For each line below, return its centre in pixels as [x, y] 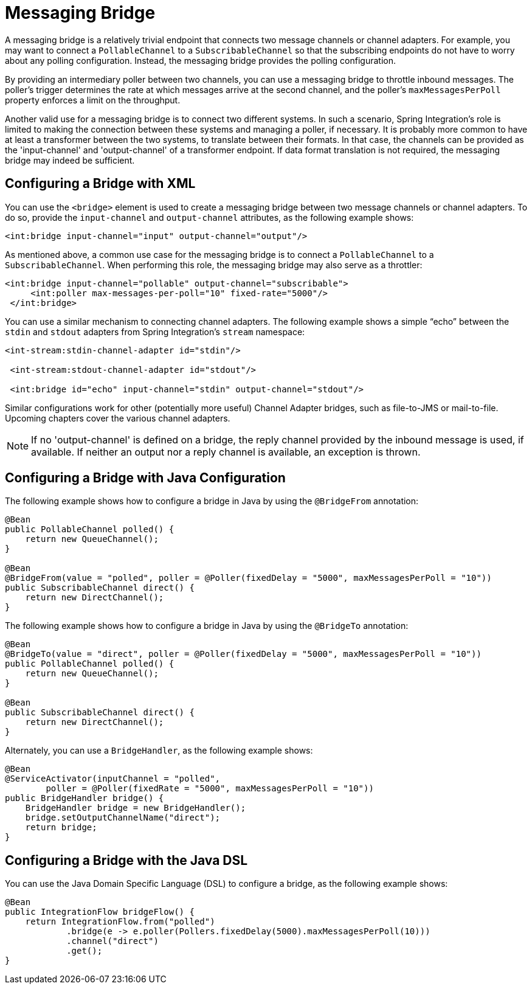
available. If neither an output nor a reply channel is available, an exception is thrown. [226, 452]
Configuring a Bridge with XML [100, 184]
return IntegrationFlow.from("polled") [120, 922]
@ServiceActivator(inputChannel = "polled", [113, 779]
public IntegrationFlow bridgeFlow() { [100, 912]
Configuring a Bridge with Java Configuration [145, 478]
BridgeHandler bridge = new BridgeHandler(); [136, 808]
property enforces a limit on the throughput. [93, 100]
